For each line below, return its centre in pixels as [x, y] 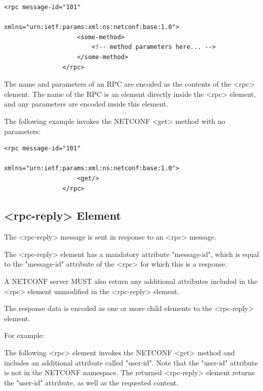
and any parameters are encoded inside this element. [86, 104]
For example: [24, 335]
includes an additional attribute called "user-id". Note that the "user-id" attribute [131, 362]
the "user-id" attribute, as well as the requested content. [91, 382]
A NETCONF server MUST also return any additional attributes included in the [131, 281]
